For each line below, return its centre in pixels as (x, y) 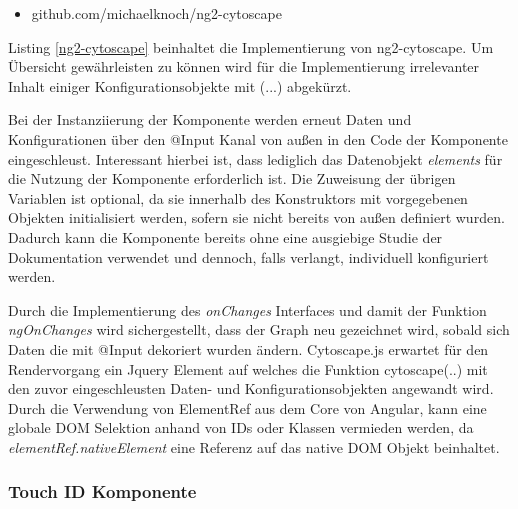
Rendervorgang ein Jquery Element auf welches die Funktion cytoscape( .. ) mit (248, 368)
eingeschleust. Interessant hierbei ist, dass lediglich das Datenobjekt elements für (255, 158)
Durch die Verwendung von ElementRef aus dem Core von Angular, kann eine (247, 407)
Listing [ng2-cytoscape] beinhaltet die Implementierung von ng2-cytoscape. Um (251, 46)
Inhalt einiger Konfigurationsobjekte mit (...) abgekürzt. (180, 85)
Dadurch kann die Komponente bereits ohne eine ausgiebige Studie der (225, 236)
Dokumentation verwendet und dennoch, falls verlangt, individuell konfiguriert (248, 256)
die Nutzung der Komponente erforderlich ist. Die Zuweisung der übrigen (232, 178)
